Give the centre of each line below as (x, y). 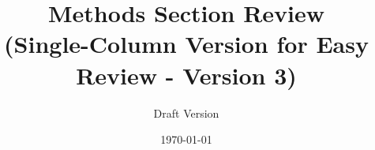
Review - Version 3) (186, 75)
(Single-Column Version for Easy (186, 44)
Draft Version (186, 112)
